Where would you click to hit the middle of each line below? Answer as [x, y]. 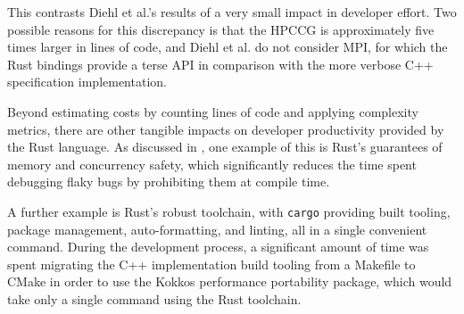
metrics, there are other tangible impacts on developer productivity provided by [226, 129]
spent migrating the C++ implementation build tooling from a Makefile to [211, 264]
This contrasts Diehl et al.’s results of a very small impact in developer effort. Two [232, 12]
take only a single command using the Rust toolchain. [154, 298]
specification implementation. [87, 82]
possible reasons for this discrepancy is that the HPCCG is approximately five [221, 29]
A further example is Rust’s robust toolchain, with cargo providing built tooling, [229, 211]
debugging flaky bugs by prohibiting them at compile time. [169, 182]
